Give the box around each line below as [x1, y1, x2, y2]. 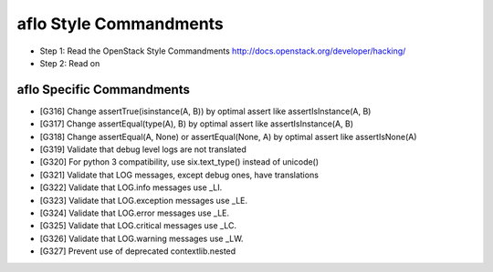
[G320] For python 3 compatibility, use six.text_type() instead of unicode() [39, 156, 320, 167]
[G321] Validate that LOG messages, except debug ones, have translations [39, 169, 320, 180]
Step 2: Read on [39, 57, 100, 68]
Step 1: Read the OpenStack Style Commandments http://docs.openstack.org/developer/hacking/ [39, 45, 406, 56]
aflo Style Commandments [16, 14, 224, 34]
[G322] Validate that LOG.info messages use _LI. [39, 182, 223, 193]
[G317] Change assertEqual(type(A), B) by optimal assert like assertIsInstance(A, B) [39, 118, 354, 129]
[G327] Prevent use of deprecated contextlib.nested [39, 246, 236, 257]
